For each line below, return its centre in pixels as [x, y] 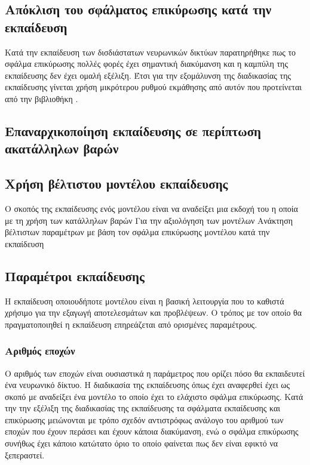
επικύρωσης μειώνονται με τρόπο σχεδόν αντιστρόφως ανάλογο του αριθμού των [144, 419]
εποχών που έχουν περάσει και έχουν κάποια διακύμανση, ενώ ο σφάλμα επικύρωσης [152, 431]
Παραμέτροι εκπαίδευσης [75, 275]
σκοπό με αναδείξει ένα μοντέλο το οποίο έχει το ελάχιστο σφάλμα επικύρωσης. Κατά [154, 396]
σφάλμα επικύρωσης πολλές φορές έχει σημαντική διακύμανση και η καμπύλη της [146, 64]
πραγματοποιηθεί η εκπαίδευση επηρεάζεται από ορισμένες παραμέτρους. [131, 324]
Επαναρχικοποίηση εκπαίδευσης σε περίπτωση [133, 130]
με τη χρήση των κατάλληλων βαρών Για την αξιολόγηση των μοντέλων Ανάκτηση [149, 220]
